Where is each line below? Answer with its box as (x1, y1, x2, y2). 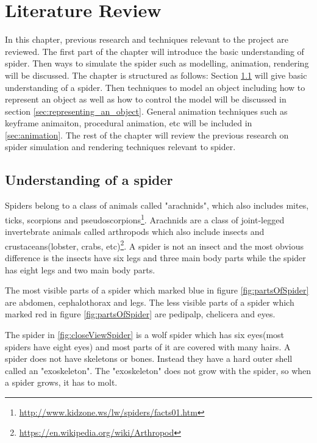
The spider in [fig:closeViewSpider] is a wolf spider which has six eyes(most (5, 328, 285, 340)
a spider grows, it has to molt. (5, 376, 118, 389)
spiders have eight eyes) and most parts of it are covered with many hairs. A (5, 340, 291, 353)
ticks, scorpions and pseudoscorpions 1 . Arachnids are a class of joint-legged (5, 211, 285, 226)
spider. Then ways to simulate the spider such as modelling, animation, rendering (5, 57, 309, 70)
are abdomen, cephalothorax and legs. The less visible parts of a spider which (5, 295, 294, 308)
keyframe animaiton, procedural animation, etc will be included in (5, 117, 252, 129)
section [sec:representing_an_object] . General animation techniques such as (5, 104, 288, 117)
